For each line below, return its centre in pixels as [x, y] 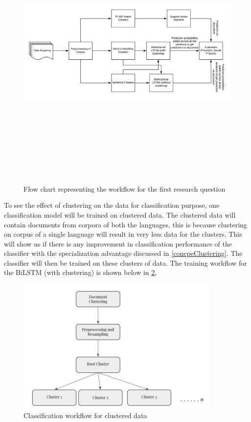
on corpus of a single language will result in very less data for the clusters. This [123, 234]
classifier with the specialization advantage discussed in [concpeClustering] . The [123, 253]
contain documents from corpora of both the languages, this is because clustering [125, 224]
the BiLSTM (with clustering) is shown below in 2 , [80, 272]
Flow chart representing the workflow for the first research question [125, 188]
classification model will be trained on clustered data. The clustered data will [120, 214]
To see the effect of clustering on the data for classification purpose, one [112, 205]
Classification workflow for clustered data [85, 415]
